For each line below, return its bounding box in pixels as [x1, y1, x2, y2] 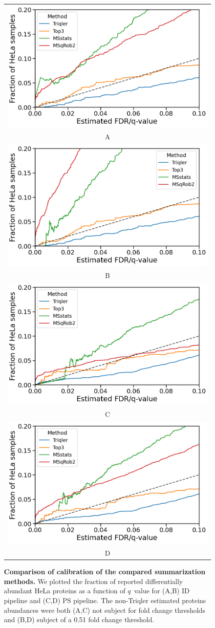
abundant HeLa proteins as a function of [4, 585, 126, 596]
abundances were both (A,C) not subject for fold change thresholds [4, 605, 205, 615]
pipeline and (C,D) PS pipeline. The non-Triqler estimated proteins [4, 595, 206, 606]
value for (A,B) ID [134, 585, 190, 596]
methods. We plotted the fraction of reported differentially [4, 576, 183, 586]
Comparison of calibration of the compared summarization [4, 566, 206, 577]
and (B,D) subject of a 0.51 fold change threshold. [4, 614, 154, 625]
